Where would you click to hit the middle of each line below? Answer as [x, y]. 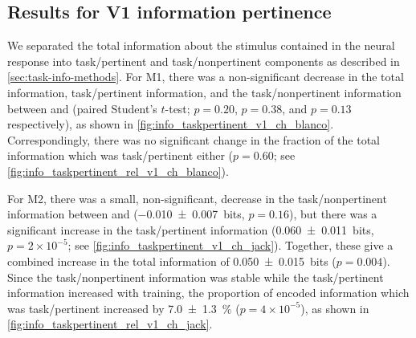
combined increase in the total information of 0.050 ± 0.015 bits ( [172, 261]
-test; [177, 108]
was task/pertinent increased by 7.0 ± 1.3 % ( [124, 308]
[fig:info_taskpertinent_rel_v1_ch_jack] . [110, 324]
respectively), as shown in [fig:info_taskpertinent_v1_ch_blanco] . [171, 124]
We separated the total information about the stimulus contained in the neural [201, 45]
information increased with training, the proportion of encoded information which [208, 293]
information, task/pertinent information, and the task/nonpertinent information [204, 92]
